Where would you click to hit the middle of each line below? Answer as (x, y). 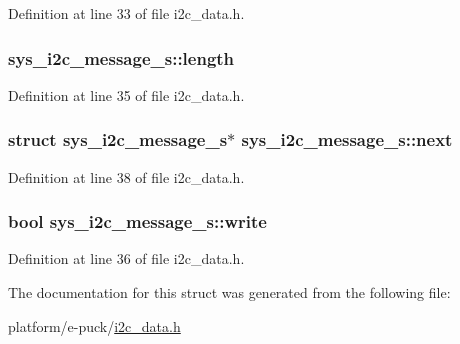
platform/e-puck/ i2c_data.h (94, 325)
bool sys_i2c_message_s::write (137, 221)
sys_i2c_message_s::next (347, 139)
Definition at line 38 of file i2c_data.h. (126, 176)
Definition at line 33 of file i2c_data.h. (126, 13)
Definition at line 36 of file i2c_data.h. (126, 258)
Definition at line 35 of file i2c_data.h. (126, 94)
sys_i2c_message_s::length (121, 57)
